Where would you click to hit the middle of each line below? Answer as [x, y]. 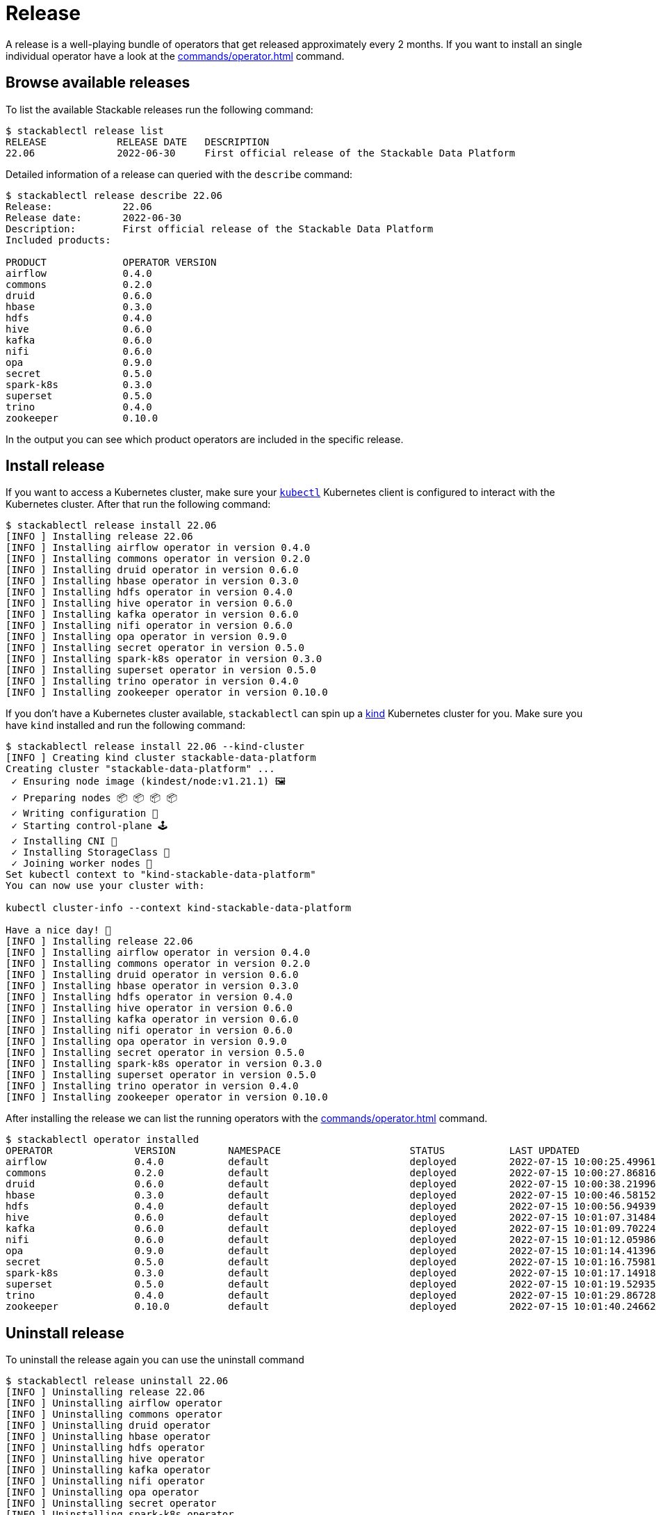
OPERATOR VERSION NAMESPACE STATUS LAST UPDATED [293, 1151]
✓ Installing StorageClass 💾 [91, 852]
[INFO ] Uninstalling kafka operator [108, 1470]
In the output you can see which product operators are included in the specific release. [205, 439]
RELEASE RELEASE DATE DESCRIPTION [138, 142]
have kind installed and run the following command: [126, 726]
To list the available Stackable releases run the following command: [159, 109]
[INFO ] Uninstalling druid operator [108, 1426]
